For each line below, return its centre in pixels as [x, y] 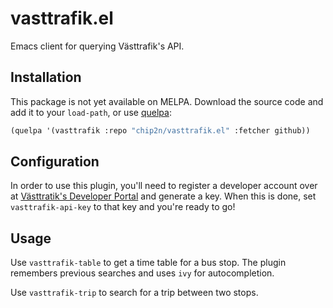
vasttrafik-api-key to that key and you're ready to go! [123, 207]
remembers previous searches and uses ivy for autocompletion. [142, 273]
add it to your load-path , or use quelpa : [91, 112]
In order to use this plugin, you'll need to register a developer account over [164, 186]
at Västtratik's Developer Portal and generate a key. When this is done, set [163, 196]
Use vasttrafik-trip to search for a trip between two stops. [134, 293]
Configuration [55, 162]
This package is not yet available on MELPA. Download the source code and [167, 101]
